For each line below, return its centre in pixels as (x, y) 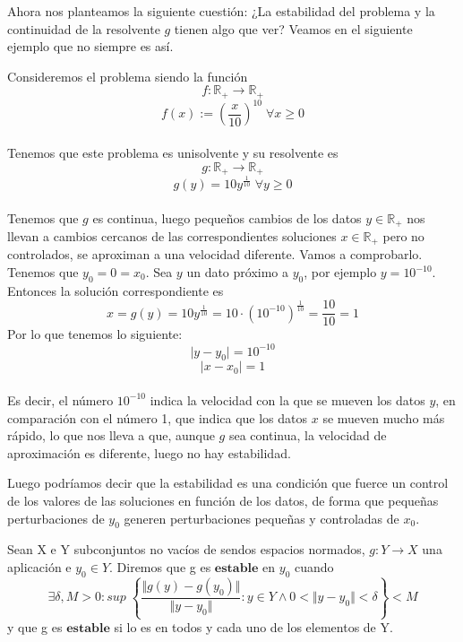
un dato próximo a (238, 272)
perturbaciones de (56, 518)
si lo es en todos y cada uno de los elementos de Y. (253, 627)
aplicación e (39, 566)
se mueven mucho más (384, 417)
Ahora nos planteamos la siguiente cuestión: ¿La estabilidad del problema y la (221, 11)
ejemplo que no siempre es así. (90, 46)
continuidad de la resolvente (84, 28)
